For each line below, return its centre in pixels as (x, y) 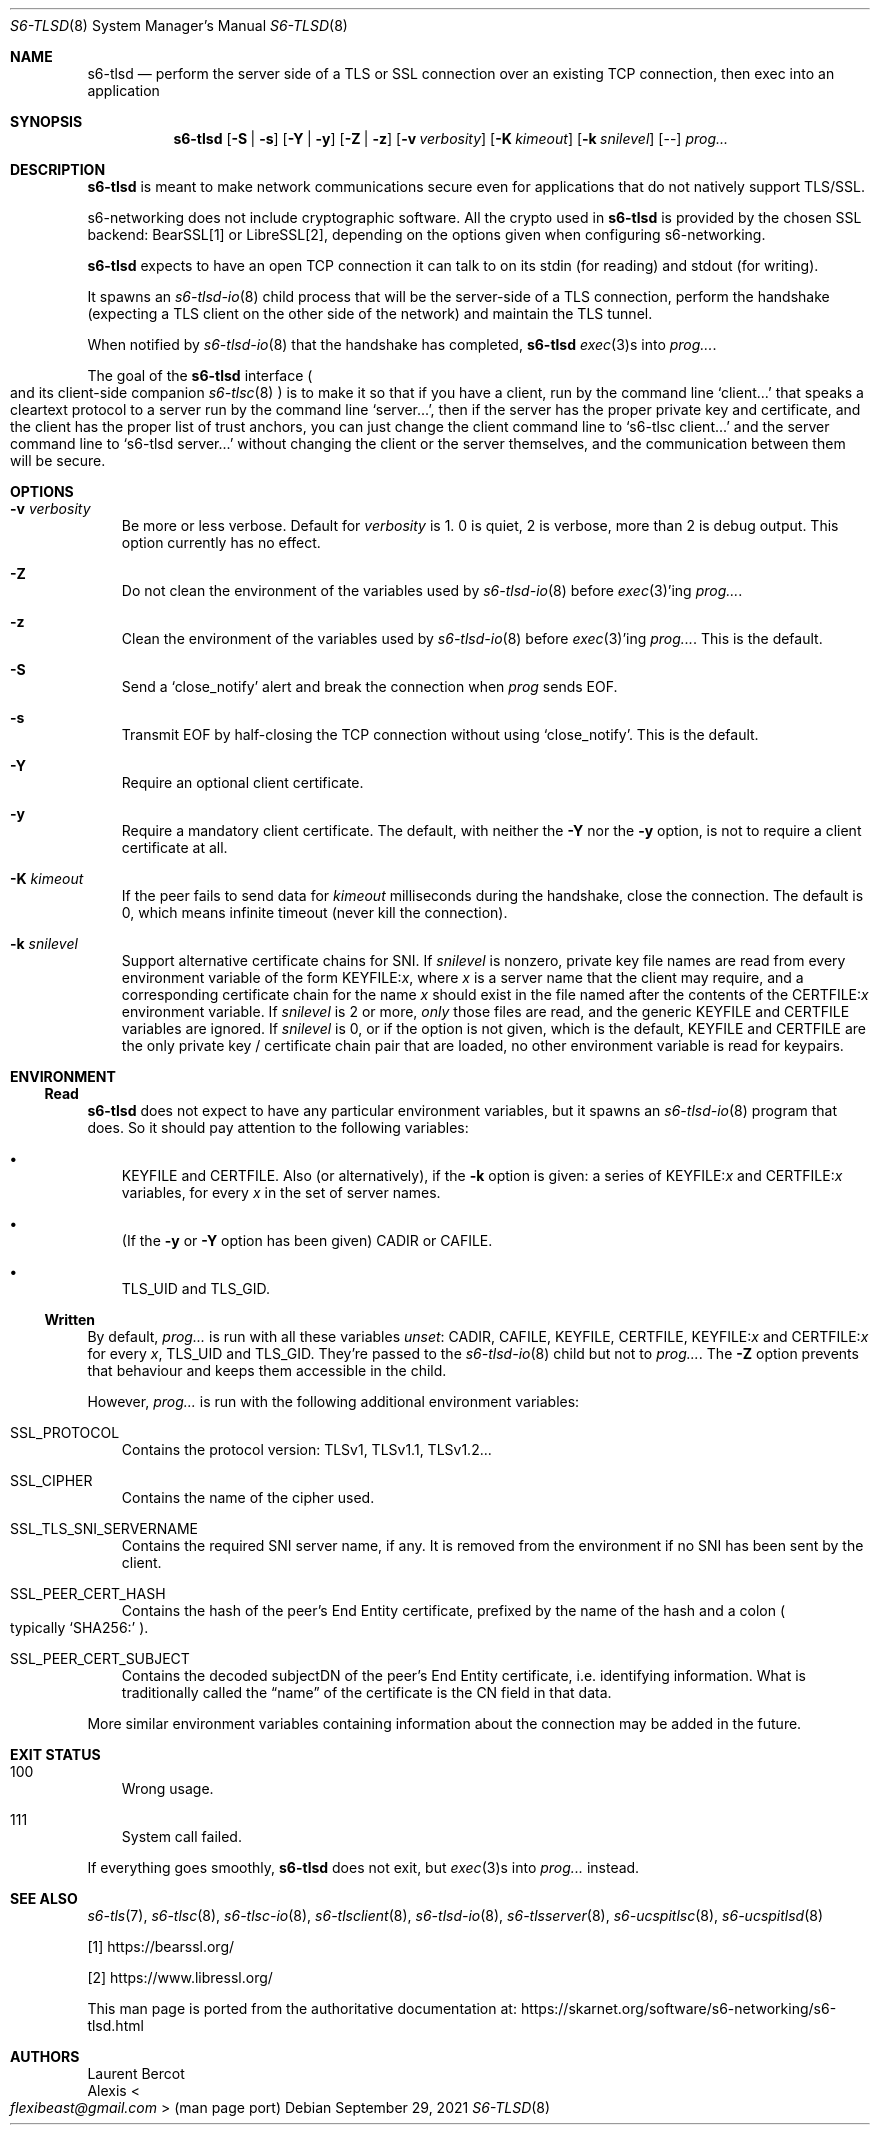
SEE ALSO (44, 1898)
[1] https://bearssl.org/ (161, 1946)
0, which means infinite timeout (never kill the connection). (314, 912)
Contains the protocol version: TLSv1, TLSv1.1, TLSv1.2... (306, 1449)
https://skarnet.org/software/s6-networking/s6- (678, 2008)
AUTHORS (45, 2056)
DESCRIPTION (58, 169)
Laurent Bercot (136, 2073)
